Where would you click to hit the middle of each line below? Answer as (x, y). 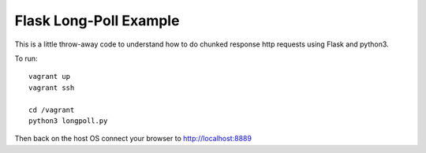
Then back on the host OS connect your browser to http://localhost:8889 (133, 139)
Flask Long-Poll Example (97, 21)
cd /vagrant (52, 110)
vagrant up (50, 76)
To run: (26, 58)
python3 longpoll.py (68, 121)
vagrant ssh (52, 88)
